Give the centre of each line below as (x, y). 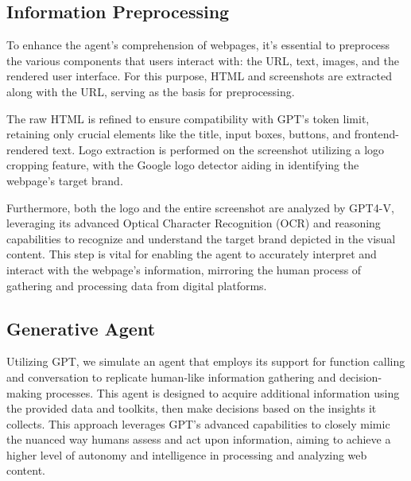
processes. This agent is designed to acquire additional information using (223, 392)
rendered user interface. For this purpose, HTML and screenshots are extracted (199, 76)
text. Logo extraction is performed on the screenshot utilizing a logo (218, 149)
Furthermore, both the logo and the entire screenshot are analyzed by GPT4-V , (200, 207)
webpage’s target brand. (65, 180)
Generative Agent (81, 328)
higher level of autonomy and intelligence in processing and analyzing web (187, 454)
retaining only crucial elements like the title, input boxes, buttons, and (179, 134)
